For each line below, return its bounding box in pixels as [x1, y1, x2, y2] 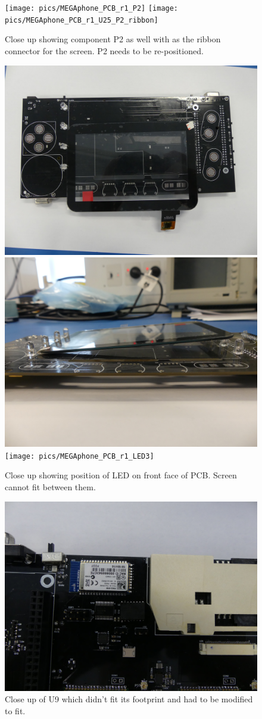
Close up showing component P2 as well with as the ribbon [5, 33, 221, 45]
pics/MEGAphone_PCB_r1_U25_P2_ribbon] [5, 15, 158, 24]
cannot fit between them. [5, 480, 96, 493]
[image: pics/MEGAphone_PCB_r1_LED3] [5, 452, 154, 460]
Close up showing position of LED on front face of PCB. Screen [5, 469, 237, 481]
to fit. [5, 704, 26, 717]
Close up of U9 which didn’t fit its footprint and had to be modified [5, 693, 253, 705]
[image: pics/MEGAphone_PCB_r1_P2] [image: [5, 4, 179, 13]
